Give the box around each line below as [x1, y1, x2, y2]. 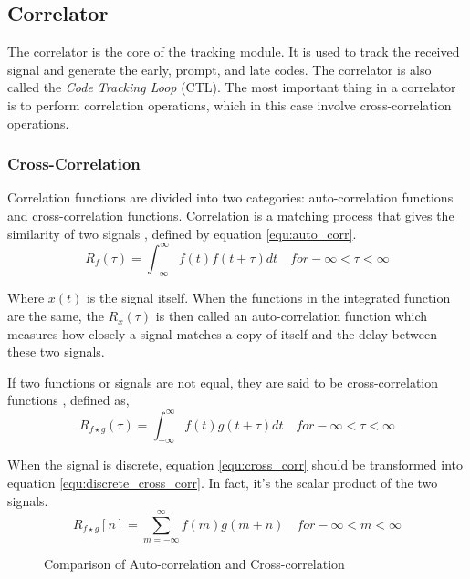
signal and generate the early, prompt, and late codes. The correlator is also [7, 59, 432, 78]
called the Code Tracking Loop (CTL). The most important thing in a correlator [7, 78, 456, 97]
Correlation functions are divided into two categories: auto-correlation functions [7, 188, 454, 207]
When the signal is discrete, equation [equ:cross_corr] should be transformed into [7, 455, 463, 474]
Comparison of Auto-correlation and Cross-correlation [44, 554, 345, 574]
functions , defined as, [7, 390, 130, 409]
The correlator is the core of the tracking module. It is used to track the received [7, 42, 460, 61]
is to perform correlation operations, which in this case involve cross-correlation [7, 95, 452, 114]
